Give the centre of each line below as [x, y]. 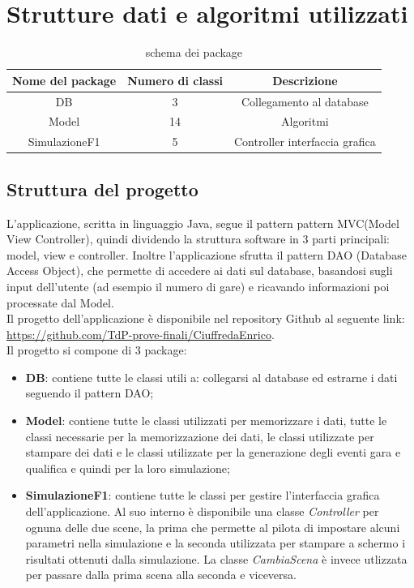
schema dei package [194, 52]
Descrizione [305, 80]
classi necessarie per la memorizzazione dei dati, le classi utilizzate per [200, 436]
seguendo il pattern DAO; [90, 393]
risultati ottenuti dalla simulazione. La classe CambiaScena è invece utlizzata [216, 558]
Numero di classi [175, 80]
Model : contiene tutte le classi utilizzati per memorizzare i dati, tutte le [206, 421]
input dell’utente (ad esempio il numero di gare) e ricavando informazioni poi [198, 286]
